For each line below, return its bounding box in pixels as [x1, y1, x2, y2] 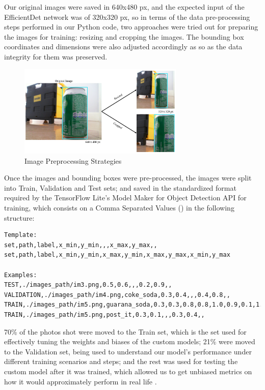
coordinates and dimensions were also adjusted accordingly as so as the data [4, 41, 243, 52]
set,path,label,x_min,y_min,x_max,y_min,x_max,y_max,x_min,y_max [4, 251, 230, 259]
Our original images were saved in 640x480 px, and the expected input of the [4, 2, 245, 12]
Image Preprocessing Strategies [24, 155, 122, 166]
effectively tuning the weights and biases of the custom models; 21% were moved [4, 336, 255, 347]
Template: [4, 231, 37, 239]
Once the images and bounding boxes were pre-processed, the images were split [4, 172, 252, 183]
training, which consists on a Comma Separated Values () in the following [4, 202, 234, 213]
